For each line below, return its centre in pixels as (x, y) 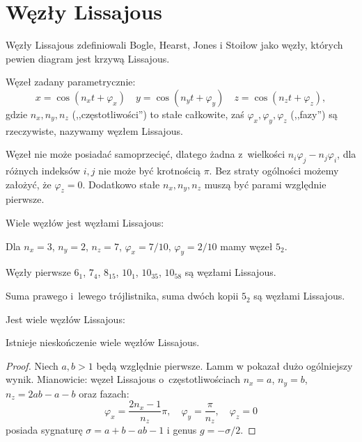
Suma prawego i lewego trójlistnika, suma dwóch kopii (122, 296)
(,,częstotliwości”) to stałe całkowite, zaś (158, 114)
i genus (182, 429)
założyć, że (29, 184)
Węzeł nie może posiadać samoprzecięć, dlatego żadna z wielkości (145, 154)
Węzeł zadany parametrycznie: (71, 82)
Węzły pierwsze (38, 272)
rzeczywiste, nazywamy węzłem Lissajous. (94, 130)
